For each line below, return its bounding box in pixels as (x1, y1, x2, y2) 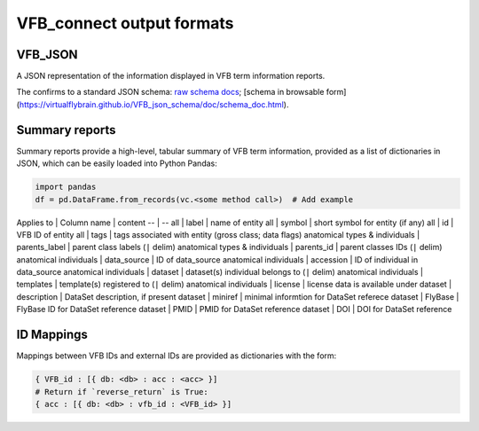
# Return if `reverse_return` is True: (35, 387, 208, 396)
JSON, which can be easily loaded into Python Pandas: (16, 158, 217, 168)
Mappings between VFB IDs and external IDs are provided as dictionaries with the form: (16, 350, 337, 361)
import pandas (35, 182, 97, 192)
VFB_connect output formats (16, 13, 234, 33)
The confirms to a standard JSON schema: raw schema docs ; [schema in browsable (16, 87, 325, 98)
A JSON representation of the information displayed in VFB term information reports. (16, 71, 326, 82)
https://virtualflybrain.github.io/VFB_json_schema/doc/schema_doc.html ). (19, 98, 289, 110)
